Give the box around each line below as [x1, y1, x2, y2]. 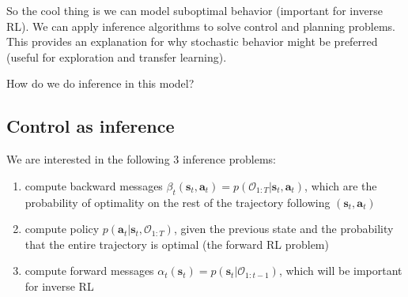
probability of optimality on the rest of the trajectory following [25, 194, 331, 210]
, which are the [304, 177, 377, 194]
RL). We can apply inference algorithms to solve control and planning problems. [6, 17, 395, 34]
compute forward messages [25, 262, 154, 279]
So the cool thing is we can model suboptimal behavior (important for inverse [6, 2, 383, 18]
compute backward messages [25, 177, 163, 194]
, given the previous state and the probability [173, 220, 394, 237]
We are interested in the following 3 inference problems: [6, 151, 276, 167]
